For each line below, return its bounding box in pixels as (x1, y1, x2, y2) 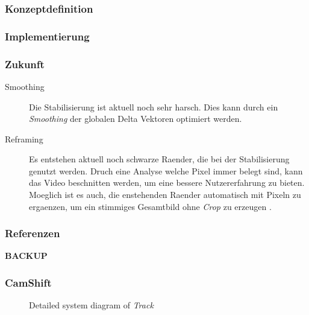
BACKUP (5, 249, 48, 262)
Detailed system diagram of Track (29, 299, 154, 311)
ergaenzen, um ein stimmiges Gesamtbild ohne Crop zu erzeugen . (29, 200, 272, 212)
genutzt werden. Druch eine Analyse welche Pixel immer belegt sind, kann (29, 164, 303, 177)
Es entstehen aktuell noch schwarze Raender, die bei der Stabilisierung (29, 153, 290, 165)
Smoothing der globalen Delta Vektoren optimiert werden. (29, 112, 242, 125)
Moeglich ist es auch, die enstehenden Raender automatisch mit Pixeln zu (29, 188, 301, 201)
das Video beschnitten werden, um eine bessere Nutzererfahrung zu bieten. (29, 176, 305, 189)
